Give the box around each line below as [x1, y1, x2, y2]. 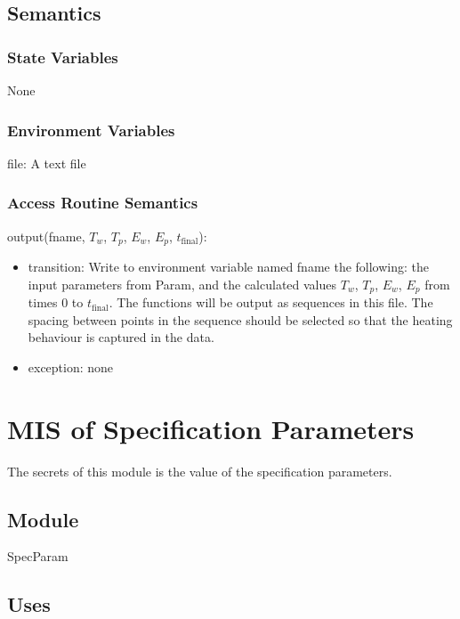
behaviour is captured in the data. [28, 328, 214, 346]
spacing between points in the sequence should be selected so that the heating [28, 310, 453, 329]
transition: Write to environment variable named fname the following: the [28, 257, 430, 276]
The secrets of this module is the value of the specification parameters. [7, 461, 392, 480]
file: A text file [7, 153, 86, 172]
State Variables [7, 45, 118, 68]
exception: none [28, 357, 114, 376]
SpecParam [7, 547, 69, 566]
